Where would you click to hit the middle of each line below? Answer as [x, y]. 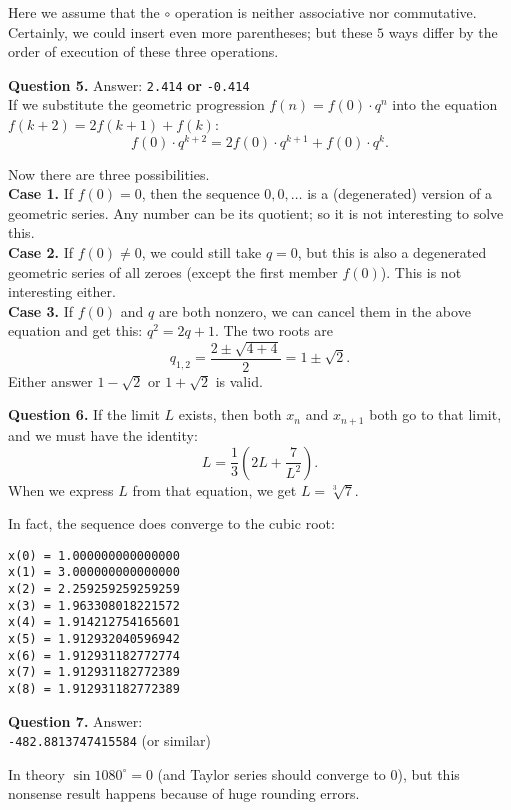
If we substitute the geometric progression [136, 104]
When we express [61, 489]
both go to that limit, [435, 414]
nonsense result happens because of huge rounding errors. [184, 793]
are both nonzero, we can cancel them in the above [314, 310]
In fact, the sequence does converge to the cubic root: [171, 523]
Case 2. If [41, 252]
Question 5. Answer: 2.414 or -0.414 [129, 84]
